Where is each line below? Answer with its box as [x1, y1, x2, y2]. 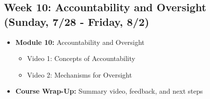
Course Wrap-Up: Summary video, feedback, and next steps [15, 86, 203, 96]
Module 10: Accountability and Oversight [15, 37, 145, 47]
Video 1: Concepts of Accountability [27, 53, 135, 63]
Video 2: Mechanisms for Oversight [27, 69, 132, 79]
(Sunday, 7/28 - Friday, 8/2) [4, 14, 149, 29]
